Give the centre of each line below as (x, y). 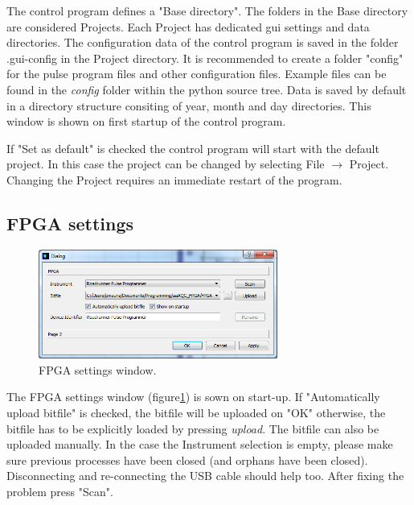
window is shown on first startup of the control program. (146, 121)
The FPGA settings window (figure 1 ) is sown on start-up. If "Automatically (193, 397)
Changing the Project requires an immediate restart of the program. (174, 179)
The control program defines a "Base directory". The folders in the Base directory (207, 10)
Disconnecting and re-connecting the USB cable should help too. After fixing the (205, 476)
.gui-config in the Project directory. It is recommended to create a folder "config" (205, 58)
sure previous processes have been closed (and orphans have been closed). (187, 459)
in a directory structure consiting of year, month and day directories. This (189, 105)
